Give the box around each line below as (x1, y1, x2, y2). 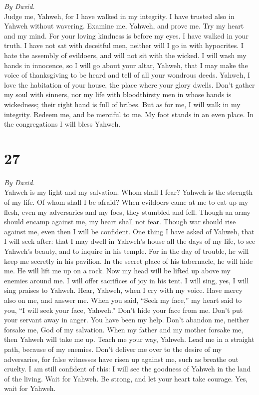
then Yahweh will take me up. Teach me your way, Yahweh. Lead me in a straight (4, 334, 255, 344)
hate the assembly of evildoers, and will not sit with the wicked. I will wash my (4, 50, 247, 60)
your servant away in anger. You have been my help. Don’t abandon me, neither (4, 314, 249, 325)
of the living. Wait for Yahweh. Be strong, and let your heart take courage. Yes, (4, 373, 248, 383)
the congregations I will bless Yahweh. (4, 119, 121, 129)
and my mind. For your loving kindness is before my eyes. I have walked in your (4, 30, 249, 41)
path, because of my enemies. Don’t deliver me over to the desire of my (4, 343, 222, 354)
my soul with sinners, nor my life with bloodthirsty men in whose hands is (4, 89, 232, 100)
